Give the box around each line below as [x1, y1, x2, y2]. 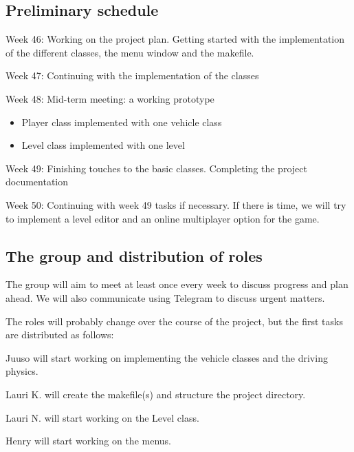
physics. [5, 364, 38, 378]
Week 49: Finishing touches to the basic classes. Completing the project [5, 161, 307, 175]
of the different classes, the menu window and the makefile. [5, 45, 254, 59]
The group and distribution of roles [5, 245, 263, 266]
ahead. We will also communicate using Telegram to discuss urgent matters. [5, 290, 325, 305]
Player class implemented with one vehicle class [21, 114, 222, 129]
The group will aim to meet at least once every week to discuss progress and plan [5, 277, 349, 291]
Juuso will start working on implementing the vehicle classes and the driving [5, 350, 328, 364]
